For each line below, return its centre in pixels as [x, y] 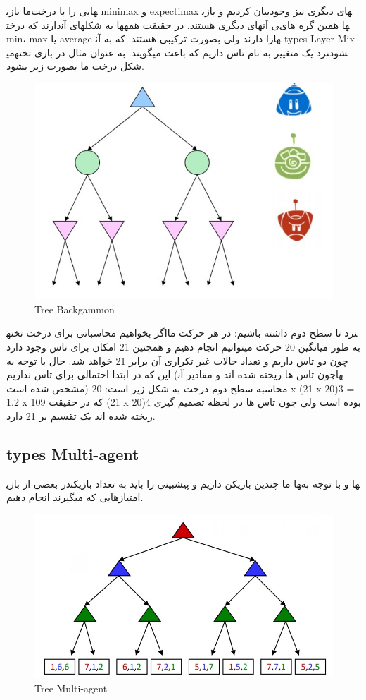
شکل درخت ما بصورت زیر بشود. [75, 66]
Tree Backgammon [75, 309]
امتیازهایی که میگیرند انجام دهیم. [75, 497]
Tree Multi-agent [71, 688]
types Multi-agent [73, 454]
